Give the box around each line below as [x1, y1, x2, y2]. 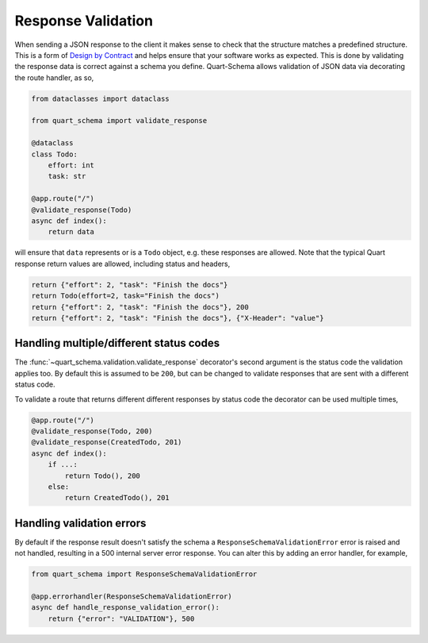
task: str [48, 171, 86, 181]
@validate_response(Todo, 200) [31, 426, 154, 436]
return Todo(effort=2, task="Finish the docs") [31, 291, 220, 301]
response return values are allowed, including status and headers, [14, 259, 231, 268]
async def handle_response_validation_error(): [31, 603, 220, 612]
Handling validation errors [14, 516, 147, 529]
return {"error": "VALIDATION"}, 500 [48, 614, 195, 623]
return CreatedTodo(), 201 [64, 493, 170, 502]
